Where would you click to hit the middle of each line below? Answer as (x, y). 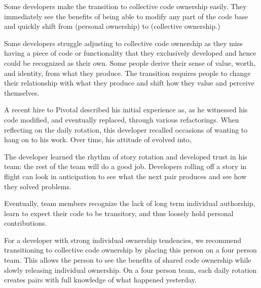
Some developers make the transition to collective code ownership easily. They (125, 6)
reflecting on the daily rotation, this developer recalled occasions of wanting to (126, 129)
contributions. (26, 223)
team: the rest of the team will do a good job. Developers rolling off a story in (125, 166)
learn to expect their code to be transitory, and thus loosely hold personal (119, 213)
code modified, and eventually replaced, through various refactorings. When (122, 119)
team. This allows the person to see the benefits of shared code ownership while (128, 260)
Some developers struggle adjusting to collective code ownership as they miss (123, 43)
